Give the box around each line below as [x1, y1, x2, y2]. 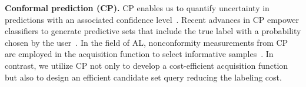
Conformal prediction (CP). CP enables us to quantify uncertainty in [5, 2, 270, 14]
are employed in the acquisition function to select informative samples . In [5, 48, 274, 60]
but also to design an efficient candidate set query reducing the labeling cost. [5, 71, 282, 83]
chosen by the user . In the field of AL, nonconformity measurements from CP [5, 36, 288, 48]
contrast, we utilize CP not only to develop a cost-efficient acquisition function [5, 59, 288, 71]
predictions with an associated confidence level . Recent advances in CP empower [5, 13, 300, 25]
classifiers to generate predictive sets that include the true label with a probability [5, 25, 301, 37]
